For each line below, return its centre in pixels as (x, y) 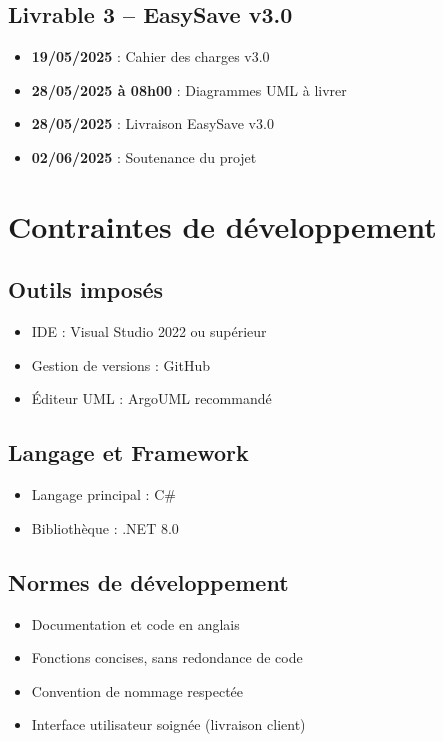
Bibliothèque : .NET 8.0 (105, 527)
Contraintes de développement (222, 225)
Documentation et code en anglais (135, 623)
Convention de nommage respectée (137, 690)
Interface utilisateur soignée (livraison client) (168, 724)
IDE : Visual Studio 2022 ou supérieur (149, 331)
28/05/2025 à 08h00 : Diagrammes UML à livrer (189, 89)
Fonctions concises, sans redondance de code (167, 657)
